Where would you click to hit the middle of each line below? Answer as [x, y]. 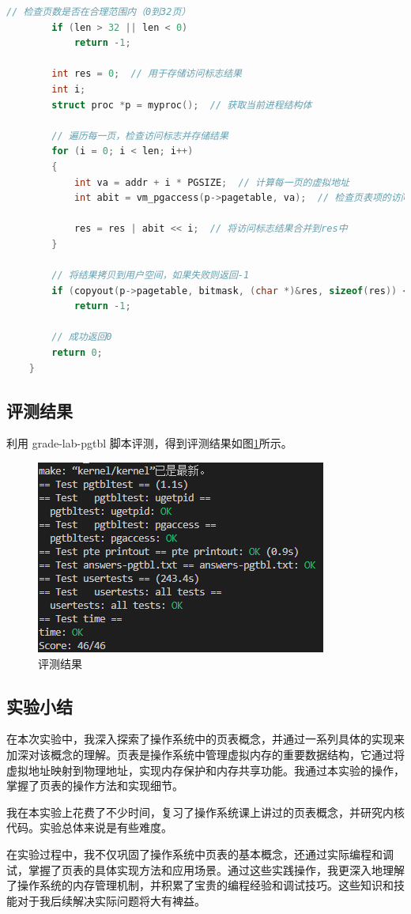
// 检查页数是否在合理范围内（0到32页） [99, 12]
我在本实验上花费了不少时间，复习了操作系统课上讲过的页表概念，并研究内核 [205, 812]
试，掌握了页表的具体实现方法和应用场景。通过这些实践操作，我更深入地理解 [205, 869]
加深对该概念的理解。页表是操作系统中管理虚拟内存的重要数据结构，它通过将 [205, 755]
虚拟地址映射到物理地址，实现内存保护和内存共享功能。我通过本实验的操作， [205, 770]
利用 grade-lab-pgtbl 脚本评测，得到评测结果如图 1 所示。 [149, 443]
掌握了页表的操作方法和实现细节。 [95, 786]
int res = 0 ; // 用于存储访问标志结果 [147, 74]
